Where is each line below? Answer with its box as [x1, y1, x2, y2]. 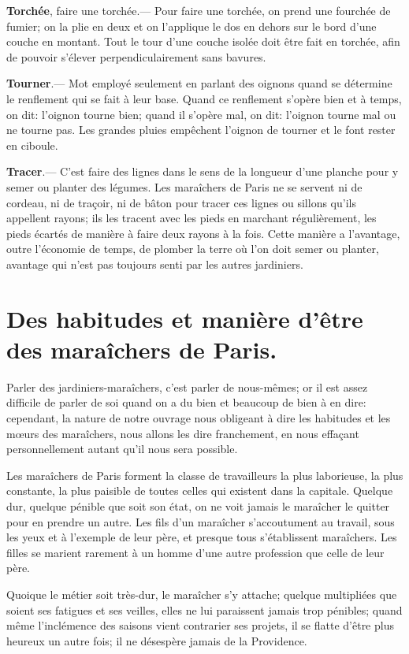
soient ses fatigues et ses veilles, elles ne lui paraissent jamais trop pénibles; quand [6, 601, 403, 618]
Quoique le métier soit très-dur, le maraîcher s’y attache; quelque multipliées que [6, 585, 397, 602]
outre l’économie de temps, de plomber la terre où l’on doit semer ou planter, [6, 240, 379, 257]
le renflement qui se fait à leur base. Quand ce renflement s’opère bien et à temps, [6, 90, 402, 106]
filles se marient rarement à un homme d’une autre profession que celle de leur [6, 544, 385, 560]
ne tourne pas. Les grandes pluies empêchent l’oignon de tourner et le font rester [6, 121, 396, 138]
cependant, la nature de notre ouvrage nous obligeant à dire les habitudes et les [6, 410, 391, 425]
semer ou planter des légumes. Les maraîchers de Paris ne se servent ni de [6, 178, 363, 195]
